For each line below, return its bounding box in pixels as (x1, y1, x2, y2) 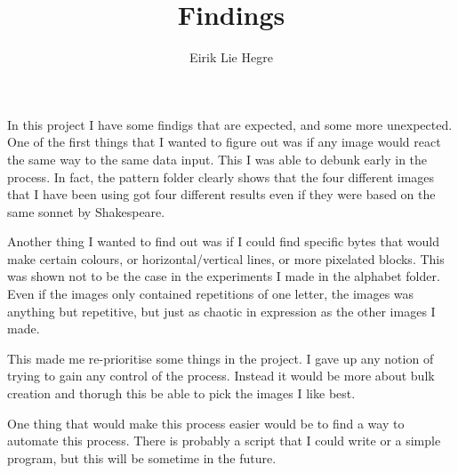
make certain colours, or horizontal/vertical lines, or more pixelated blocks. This (7, 249, 445, 268)
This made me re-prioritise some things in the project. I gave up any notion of (7, 349, 434, 367)
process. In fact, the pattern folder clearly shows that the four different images (7, 167, 435, 186)
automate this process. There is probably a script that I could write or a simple (7, 431, 441, 450)
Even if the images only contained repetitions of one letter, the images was (7, 285, 414, 303)
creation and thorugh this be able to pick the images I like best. (7, 384, 356, 403)
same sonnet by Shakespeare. (7, 202, 165, 220)
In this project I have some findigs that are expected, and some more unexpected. (7, 115, 453, 133)
